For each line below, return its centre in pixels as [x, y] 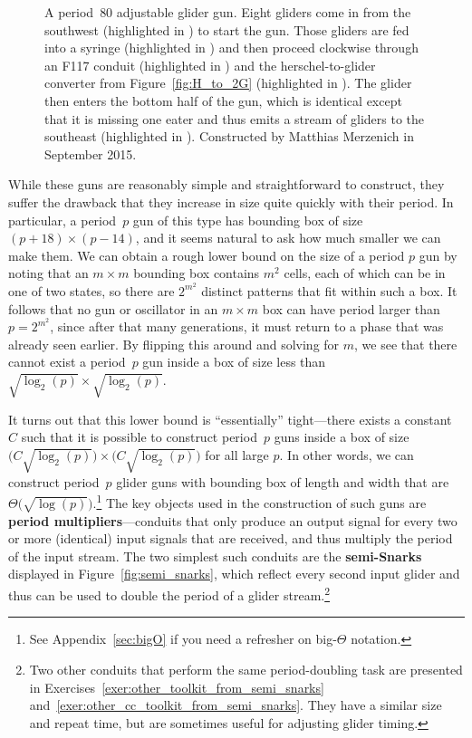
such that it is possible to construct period [139, 437]
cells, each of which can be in [365, 273]
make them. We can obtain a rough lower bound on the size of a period [207, 255]
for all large [237, 454]
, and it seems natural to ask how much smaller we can [288, 238]
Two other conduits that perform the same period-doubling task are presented [246, 669]
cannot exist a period [67, 362]
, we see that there [406, 344]
